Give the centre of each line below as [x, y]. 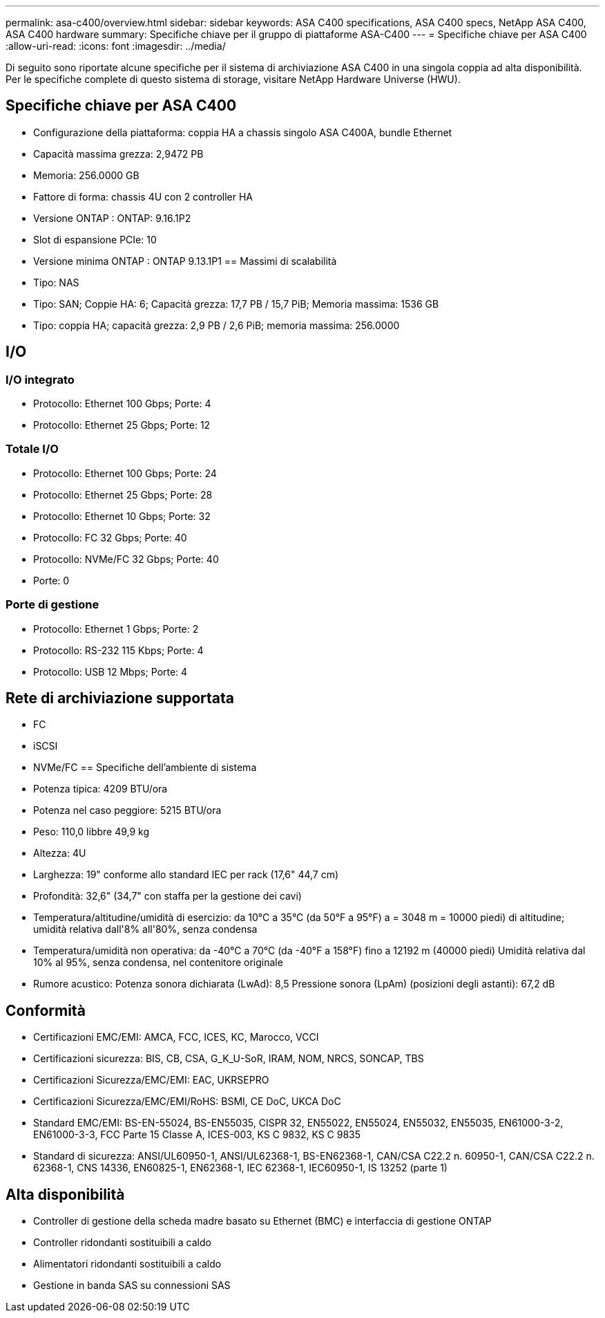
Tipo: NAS [56, 282]
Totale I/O [32, 449]
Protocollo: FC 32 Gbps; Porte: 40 [110, 537]
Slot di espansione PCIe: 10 [95, 239]
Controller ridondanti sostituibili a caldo [122, 1243]
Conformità [46, 1010]
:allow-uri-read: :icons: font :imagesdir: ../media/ [116, 46]
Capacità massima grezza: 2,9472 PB [118, 154]
